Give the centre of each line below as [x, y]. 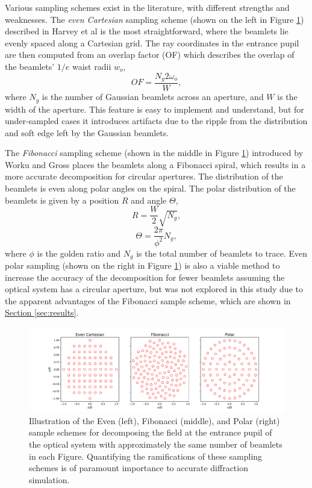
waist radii [92, 66]
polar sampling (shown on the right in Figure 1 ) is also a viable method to [142, 265]
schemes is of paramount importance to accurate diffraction [139, 468]
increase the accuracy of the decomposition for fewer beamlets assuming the [145, 277]
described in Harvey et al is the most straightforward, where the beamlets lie [147, 31]
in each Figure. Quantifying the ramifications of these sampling [146, 456]
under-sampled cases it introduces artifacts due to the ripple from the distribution [156, 121]
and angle [149, 200]
